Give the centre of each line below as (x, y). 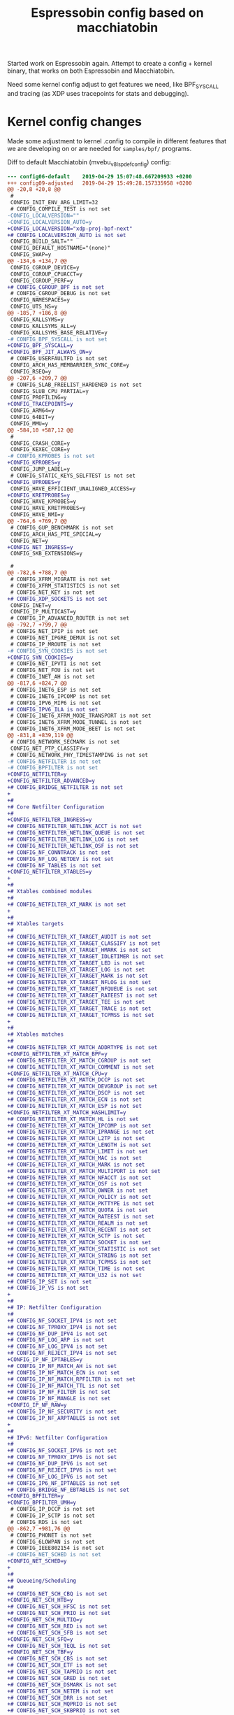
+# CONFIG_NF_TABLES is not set (54, 865)
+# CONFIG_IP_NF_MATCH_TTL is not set (64, 1386)
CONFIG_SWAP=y (31, 255)
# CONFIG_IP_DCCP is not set (53, 1509)
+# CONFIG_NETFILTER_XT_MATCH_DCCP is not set (76, 1080)
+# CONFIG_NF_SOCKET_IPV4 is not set (62, 1321)
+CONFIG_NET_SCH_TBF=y (40, 1652)
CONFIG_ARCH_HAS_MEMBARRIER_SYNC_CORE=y (70, 365)
